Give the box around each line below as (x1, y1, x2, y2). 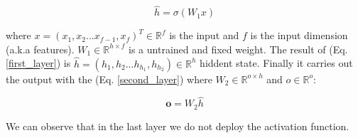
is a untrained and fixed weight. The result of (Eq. (129, 41, 348, 56)
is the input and (169, 28, 239, 43)
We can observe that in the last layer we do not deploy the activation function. (6, 118, 349, 133)
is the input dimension (250, 28, 348, 43)
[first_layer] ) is (6, 55, 71, 70)
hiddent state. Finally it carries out (200, 55, 353, 70)
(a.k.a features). (6, 41, 75, 56)
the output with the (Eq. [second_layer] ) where (6, 71, 212, 86)
